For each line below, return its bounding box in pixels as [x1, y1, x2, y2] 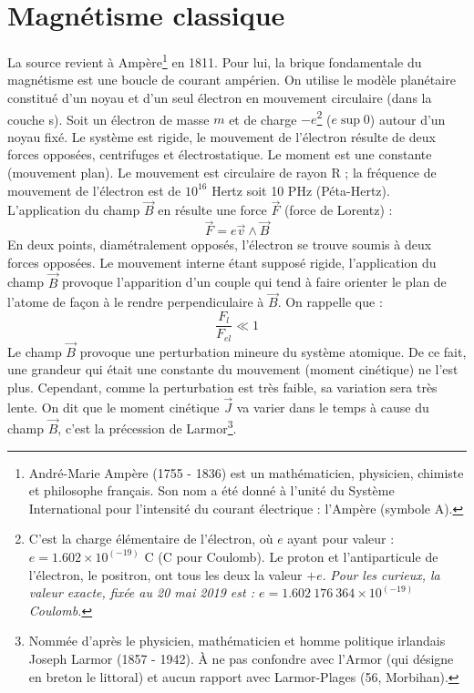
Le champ [7, 341, 62, 361]
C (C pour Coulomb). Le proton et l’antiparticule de [144, 546, 438, 566]
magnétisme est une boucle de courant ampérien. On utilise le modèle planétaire [7, 70, 456, 89]
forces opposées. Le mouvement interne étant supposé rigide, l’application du [7, 252, 437, 271]
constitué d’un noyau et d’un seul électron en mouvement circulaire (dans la [7, 87, 432, 107]
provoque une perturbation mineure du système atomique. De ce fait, [79, 341, 467, 361]
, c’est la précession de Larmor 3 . [57, 416, 237, 438]
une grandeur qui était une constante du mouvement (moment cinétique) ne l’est [7, 360, 459, 379]
